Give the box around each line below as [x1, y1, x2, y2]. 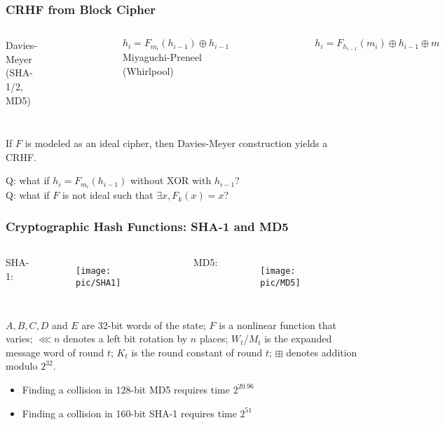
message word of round [6, 344, 104, 359]
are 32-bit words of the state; [81, 317, 206, 332]
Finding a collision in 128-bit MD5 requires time [22, 382, 230, 396]
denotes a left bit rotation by [63, 331, 188, 346]
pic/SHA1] [75, 277, 121, 288]
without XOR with [130, 173, 212, 188]
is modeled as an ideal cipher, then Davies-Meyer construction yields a [25, 136, 328, 151]
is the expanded [264, 331, 332, 346]
